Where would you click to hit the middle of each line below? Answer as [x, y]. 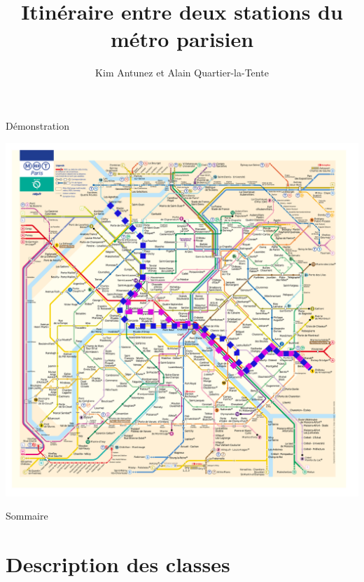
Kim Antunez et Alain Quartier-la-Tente [182, 73]
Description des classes [118, 563]
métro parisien [182, 39]
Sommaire [27, 516]
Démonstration [37, 125]
